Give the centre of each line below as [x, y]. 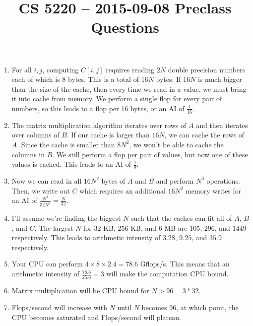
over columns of [35, 135]
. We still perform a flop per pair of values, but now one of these [150, 154]
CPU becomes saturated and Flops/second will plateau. [96, 317]
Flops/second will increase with [59, 307]
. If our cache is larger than [108, 135]
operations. [223, 180]
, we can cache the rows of [204, 135]
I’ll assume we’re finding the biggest [66, 218]
